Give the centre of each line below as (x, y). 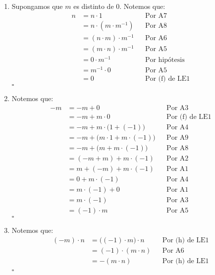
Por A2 (178, 158)
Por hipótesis (165, 60)
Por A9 (178, 137)
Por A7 (156, 16)
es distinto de (94, 6)
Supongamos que (37, 6)
